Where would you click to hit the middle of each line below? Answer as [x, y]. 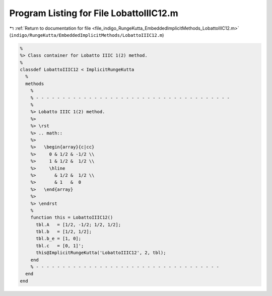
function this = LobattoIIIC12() [72, 217]
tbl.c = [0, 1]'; [60, 246]
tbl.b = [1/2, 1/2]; [64, 232]
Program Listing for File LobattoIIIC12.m [94, 13]
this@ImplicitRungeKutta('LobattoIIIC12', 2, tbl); [101, 253]
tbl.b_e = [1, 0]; [59, 239]
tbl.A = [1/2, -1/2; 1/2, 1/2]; [78, 225]
